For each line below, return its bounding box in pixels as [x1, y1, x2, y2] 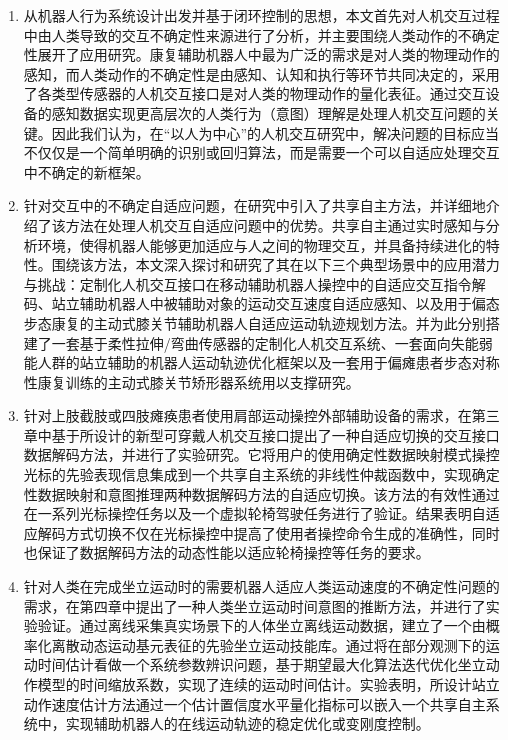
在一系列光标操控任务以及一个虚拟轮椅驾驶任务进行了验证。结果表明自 [23, 503, 486, 524]
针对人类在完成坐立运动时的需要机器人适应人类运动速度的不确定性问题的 [23, 576, 500, 597]
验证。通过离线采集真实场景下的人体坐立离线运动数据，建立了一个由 [37, 615, 486, 636]
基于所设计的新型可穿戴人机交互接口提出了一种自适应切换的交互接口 [51, 424, 500, 445]
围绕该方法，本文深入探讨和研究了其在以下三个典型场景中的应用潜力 [51, 254, 500, 275]
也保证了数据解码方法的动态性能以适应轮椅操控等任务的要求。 [23, 542, 430, 563]
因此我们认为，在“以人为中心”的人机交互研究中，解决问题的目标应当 [51, 122, 500, 143]
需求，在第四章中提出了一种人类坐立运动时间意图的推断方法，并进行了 [23, 595, 486, 616]
